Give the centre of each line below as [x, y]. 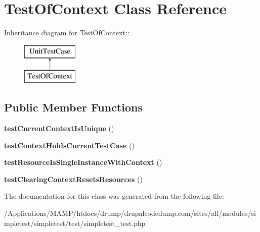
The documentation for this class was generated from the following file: [114, 196]
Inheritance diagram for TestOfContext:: [67, 33]
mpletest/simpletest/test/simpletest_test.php [75, 223]
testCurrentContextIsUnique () [59, 128]
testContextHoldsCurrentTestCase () [69, 145]
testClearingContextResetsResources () [73, 179]
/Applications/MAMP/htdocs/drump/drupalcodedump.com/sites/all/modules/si [130, 213]
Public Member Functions [73, 107]
